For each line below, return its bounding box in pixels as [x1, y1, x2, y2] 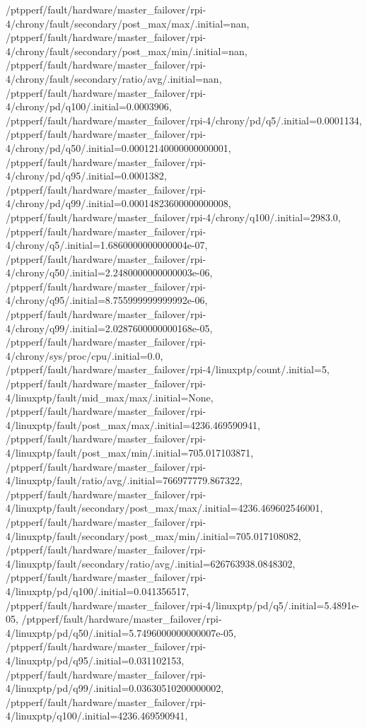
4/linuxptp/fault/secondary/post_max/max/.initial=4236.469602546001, [6, 500, 323, 515]
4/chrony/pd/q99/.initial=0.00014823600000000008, [6, 196, 231, 211]
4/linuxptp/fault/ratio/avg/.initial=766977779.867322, [6, 473, 243, 488]
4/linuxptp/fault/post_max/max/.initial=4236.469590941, [6, 417, 260, 432]
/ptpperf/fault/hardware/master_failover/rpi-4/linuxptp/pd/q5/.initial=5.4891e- [6, 597, 360, 612]
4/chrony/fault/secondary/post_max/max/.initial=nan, [6, 16, 250, 30]
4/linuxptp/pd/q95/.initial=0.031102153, [6, 652, 185, 667]
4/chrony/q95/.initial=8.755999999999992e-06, [6, 293, 208, 307]
